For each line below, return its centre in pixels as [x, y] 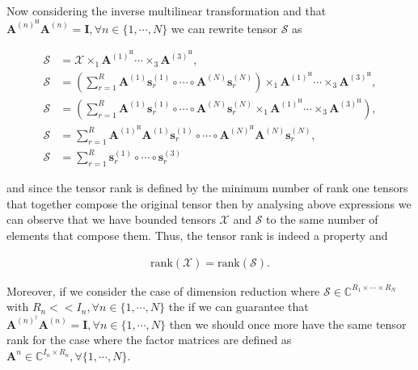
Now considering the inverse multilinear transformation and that [167, 11]
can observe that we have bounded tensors [111, 219]
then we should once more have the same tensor [288, 324]
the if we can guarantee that [239, 307]
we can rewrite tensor [224, 28]
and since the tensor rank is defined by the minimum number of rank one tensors [207, 188]
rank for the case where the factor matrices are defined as [149, 340]
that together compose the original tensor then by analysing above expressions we [209, 203]
